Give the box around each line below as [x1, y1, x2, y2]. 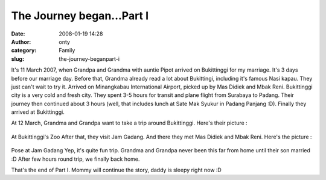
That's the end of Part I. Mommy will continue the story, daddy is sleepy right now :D [11, 166, 222, 174]
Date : [11, 30, 25, 37]
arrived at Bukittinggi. [11, 108, 65, 116]
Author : [11, 38, 31, 45]
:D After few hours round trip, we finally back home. [11, 155, 140, 163]
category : [11, 47, 37, 54]
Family [59, 47, 75, 54]
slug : [11, 55, 24, 63]
